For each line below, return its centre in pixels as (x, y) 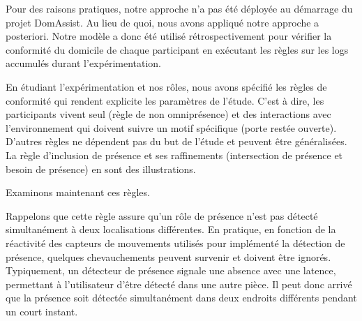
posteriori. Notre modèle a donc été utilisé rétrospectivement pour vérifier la (169, 36)
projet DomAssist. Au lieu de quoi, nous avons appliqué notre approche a (163, 22)
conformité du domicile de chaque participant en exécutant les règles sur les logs (177, 49)
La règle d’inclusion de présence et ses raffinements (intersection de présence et (174, 155)
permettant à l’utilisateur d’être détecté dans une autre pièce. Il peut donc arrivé (179, 284)
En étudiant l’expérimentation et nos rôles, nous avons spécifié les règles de (166, 86)
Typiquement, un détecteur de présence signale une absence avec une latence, (171, 270)
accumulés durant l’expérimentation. (84, 63)
